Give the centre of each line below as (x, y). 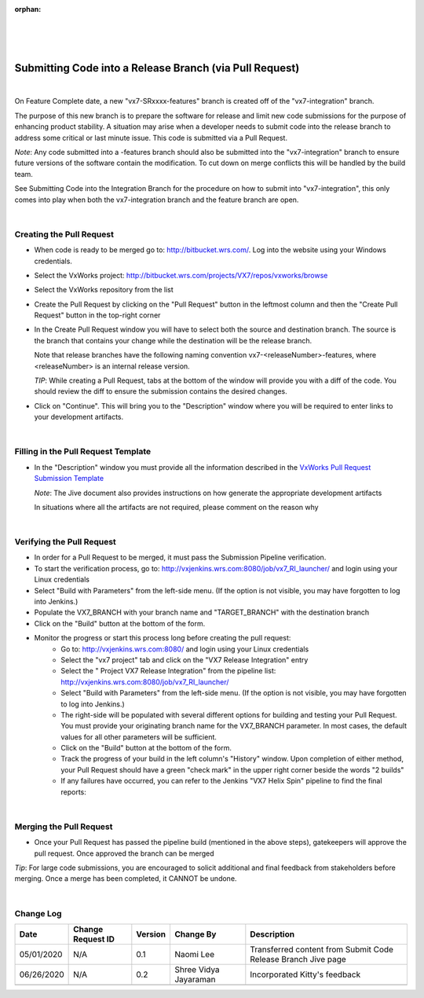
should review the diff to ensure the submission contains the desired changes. (161, 391)
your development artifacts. (79, 417)
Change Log (38, 913)
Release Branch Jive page (298, 959)
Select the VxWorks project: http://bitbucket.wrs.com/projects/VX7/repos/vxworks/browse (181, 275)
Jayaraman (195, 979)
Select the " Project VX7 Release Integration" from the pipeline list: (168, 671)
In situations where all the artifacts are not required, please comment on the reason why (176, 507)
